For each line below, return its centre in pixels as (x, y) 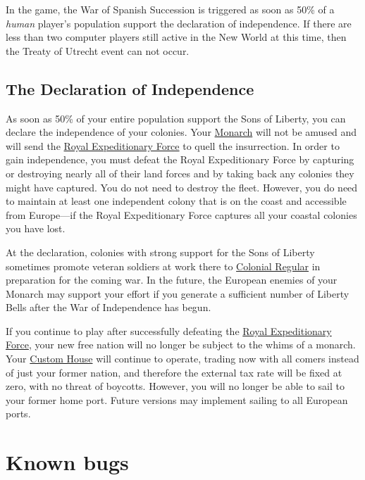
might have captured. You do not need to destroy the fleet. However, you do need (182, 187)
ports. (18, 413)
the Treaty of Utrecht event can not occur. (98, 50)
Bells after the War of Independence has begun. (109, 307)
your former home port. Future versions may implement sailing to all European (177, 399)
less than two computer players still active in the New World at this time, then (176, 37)
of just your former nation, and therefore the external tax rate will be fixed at (174, 372)
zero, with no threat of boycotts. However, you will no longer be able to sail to (175, 386)
